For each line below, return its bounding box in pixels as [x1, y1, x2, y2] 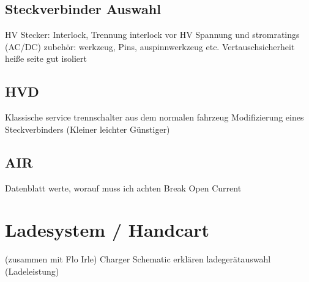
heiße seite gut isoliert [5, 52, 87, 65]
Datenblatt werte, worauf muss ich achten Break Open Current [5, 181, 242, 194]
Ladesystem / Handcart [5, 217, 210, 242]
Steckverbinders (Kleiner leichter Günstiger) [5, 122, 170, 135]
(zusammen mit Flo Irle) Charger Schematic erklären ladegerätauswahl [5, 253, 271, 265]
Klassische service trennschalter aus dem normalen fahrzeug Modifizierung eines [5, 111, 304, 124]
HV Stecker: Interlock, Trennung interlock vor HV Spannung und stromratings [5, 28, 300, 41]
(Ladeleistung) [5, 264, 59, 277]
